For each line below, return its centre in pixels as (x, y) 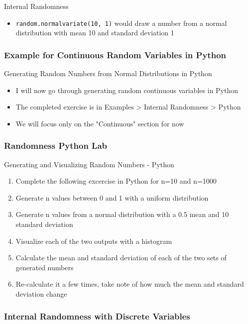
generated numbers (45, 267)
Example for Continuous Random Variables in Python (115, 54)
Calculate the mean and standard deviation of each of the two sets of (121, 258)
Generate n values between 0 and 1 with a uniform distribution (112, 197)
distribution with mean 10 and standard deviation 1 (95, 33)
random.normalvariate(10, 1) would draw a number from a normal (121, 23)
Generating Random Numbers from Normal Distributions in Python (108, 73)
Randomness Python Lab (56, 146)
